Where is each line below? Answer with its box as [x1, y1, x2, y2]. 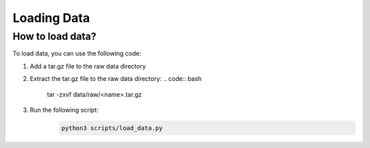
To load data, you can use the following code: [12, 49, 142, 58]
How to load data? [12, 30, 97, 42]
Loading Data [12, 10, 90, 25]
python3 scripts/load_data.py [61, 124, 163, 132]
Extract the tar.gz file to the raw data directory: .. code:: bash [29, 75, 202, 83]
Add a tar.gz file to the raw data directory [29, 62, 147, 70]
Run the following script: [29, 106, 99, 114]
